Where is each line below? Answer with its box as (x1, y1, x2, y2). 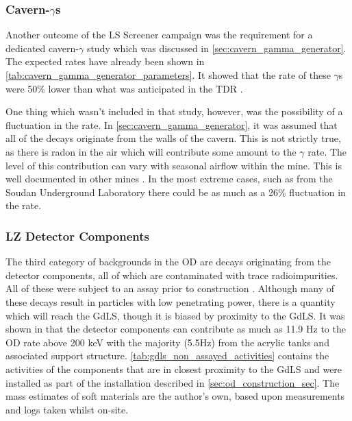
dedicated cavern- (5, 40, 79, 55)
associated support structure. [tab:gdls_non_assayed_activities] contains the (5, 348, 329, 363)
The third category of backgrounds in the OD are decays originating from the (5, 254, 331, 269)
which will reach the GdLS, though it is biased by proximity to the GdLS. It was (5, 308, 345, 322)
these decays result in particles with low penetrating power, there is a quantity (5, 294, 336, 309)
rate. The (307, 144, 347, 158)
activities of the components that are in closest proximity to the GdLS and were (5, 361, 342, 376)
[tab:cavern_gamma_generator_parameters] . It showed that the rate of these (5, 68, 331, 82)
